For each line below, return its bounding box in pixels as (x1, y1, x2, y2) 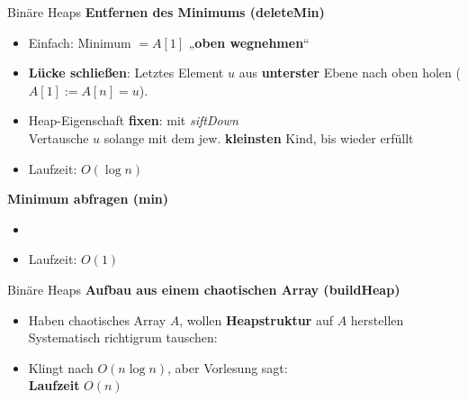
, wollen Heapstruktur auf (179, 310, 333, 329)
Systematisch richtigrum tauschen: (28, 328, 218, 347)
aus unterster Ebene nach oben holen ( (238, 63, 461, 82)
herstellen (350, 310, 404, 329)
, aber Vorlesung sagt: (167, 358, 288, 377)
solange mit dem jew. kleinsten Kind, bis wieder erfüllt (103, 128, 414, 147)
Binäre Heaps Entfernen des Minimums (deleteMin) (7, 3, 325, 21)
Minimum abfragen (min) (7, 189, 169, 208)
